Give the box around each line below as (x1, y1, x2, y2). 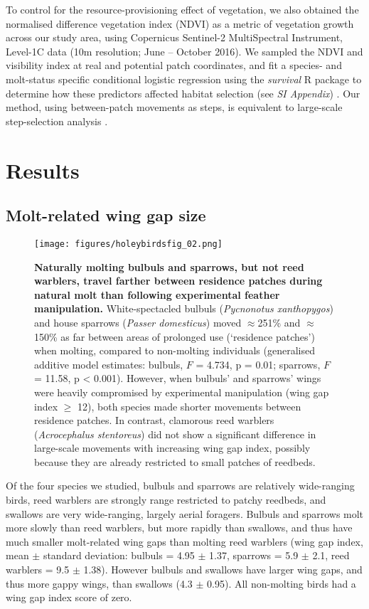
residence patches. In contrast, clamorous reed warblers (34, 413, 274, 428)
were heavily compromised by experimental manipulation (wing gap (34, 384, 329, 399)
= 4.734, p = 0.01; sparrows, (196, 356, 321, 371)
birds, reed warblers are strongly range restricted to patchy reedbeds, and (6, 492, 326, 507)
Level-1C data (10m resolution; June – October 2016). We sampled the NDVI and (6, 43, 363, 58)
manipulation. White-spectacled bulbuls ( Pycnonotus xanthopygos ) (34, 301, 333, 316)
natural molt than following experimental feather (34, 287, 280, 302)
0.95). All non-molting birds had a (207, 576, 356, 591)
